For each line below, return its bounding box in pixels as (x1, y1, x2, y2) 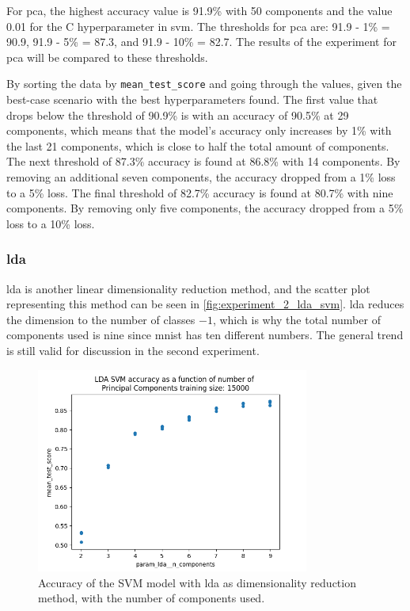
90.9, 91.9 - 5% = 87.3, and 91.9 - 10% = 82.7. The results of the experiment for (6, 33, 397, 50)
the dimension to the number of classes (6, 311, 196, 327)
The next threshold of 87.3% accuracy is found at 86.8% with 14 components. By (6, 153, 401, 170)
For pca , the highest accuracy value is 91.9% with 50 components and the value (6, 2, 393, 18)
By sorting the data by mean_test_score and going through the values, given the (6, 75, 402, 92)
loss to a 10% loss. (6, 215, 95, 231)
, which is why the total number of (212, 311, 381, 327)
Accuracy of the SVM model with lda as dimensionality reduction (38, 574, 356, 590)
